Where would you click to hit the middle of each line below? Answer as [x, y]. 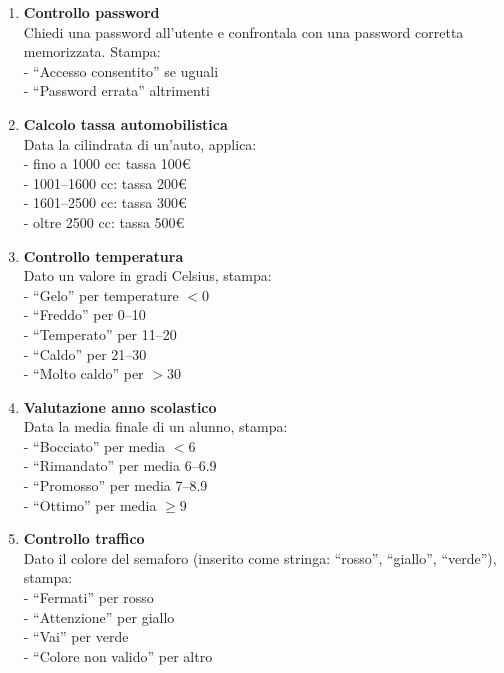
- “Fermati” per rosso [88, 597]
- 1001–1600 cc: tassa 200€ [105, 182]
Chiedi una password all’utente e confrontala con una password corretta [243, 31]
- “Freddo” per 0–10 [84, 314]
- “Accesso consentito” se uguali [121, 70]
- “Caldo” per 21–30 [85, 353]
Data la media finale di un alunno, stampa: [155, 426]
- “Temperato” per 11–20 [100, 333]
